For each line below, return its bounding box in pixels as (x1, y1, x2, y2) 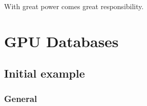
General (4, 92, 37, 104)
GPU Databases (4, 30, 119, 51)
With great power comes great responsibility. (4, 1, 144, 11)
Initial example (4, 65, 85, 81)
